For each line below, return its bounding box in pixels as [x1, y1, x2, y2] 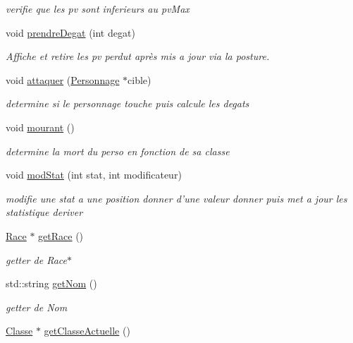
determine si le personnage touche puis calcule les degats [6, 96, 249, 111]
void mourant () [6, 119, 75, 134]
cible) [128, 72, 151, 87]
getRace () [38, 228, 84, 243]
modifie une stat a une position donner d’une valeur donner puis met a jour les [6, 191, 347, 205]
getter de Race [6, 252, 67, 267]
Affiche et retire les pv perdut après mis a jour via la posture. [6, 49, 270, 64]
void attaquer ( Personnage [6, 72, 120, 87]
